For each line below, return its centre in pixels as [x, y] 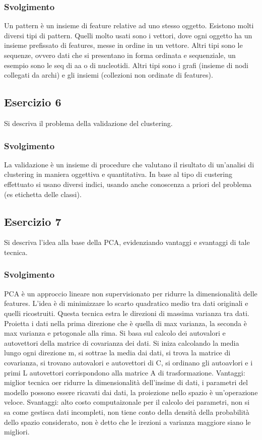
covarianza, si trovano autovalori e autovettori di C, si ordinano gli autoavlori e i [128, 362]
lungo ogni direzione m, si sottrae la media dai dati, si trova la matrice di [117, 353]
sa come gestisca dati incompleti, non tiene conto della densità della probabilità [127, 412]
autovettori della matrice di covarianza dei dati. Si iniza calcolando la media [122, 342]
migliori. [17, 432]
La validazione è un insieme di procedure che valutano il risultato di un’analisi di [129, 164]
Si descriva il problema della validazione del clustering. [88, 123]
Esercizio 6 [33, 102]
